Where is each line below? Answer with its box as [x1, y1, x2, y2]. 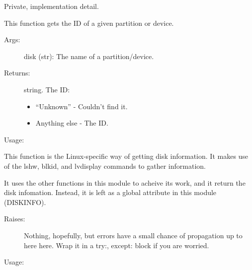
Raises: [4, 213, 25, 224]
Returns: [4, 67, 30, 78]
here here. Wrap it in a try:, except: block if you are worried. [24, 240, 209, 250]
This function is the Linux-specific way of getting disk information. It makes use [4, 151, 249, 161]
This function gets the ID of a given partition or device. [4, 17, 174, 28]
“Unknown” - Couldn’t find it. [35, 101, 128, 111]
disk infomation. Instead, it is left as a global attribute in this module [4, 187, 217, 198]
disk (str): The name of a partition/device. [24, 51, 154, 61]
